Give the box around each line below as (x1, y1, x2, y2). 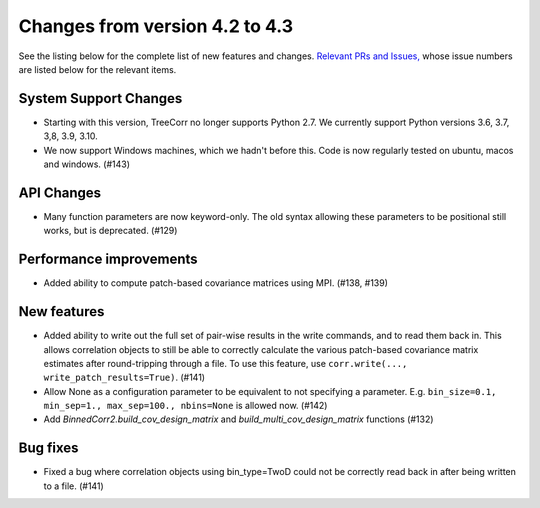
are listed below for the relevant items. (18, 63, 177, 75)
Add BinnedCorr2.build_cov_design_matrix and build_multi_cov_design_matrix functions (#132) (43, 413, 434, 425)
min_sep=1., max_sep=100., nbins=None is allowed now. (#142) (43, 400, 328, 412)
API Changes (18, 184, 102, 201)
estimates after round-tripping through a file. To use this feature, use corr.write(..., (43, 357, 408, 369)
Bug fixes (18, 440, 79, 457)
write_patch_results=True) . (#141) (43, 371, 205, 384)
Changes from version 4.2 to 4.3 (18, 15, 294, 37)
